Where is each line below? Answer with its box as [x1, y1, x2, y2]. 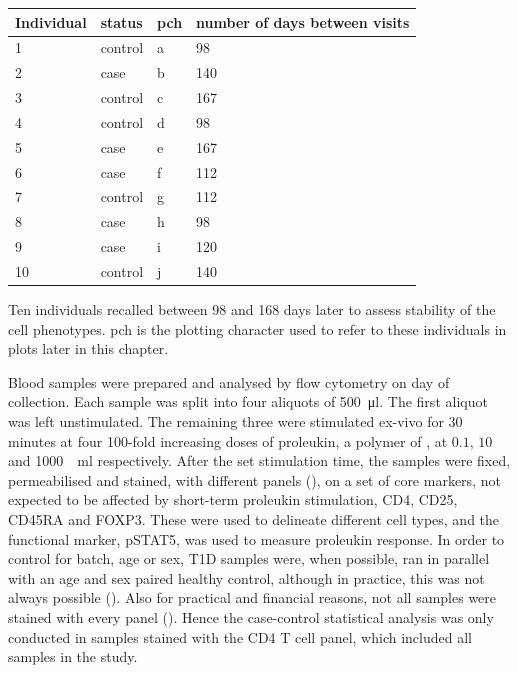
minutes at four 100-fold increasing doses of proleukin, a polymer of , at [8, 430, 448, 451]
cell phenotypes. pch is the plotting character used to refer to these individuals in [8, 318, 507, 339]
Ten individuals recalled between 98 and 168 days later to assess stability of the [8, 299, 496, 320]
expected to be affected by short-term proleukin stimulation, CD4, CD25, [8, 489, 458, 510]
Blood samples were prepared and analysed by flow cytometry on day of [8, 371, 450, 392]
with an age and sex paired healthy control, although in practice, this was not [8, 567, 485, 588]
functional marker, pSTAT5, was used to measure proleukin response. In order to [8, 528, 505, 549]
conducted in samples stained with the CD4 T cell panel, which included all [8, 626, 472, 647]
